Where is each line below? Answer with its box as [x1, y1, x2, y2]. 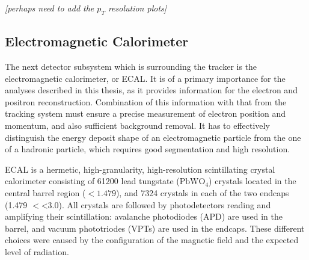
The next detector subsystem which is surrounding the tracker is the [5, 60, 257, 72]
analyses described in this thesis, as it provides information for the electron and [5, 84, 298, 96]
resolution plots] [108, 2, 167, 14]
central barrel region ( [5, 186, 86, 199]
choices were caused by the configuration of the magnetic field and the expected [5, 234, 299, 246]
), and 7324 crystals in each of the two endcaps [115, 186, 289, 199]
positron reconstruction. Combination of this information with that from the [5, 95, 287, 108]
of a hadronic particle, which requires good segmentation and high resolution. [5, 143, 290, 155]
